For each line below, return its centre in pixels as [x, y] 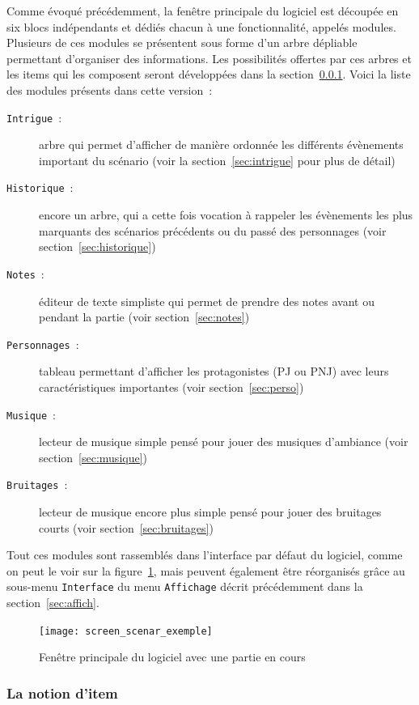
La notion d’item [62, 692]
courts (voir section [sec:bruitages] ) [126, 527]
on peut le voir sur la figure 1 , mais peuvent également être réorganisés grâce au [206, 570]
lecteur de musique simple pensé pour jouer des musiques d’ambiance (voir [224, 442]
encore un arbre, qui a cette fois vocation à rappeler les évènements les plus [226, 215]
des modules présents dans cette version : [110, 89]
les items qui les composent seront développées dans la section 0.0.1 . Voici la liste [209, 74]
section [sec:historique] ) [97, 246]
